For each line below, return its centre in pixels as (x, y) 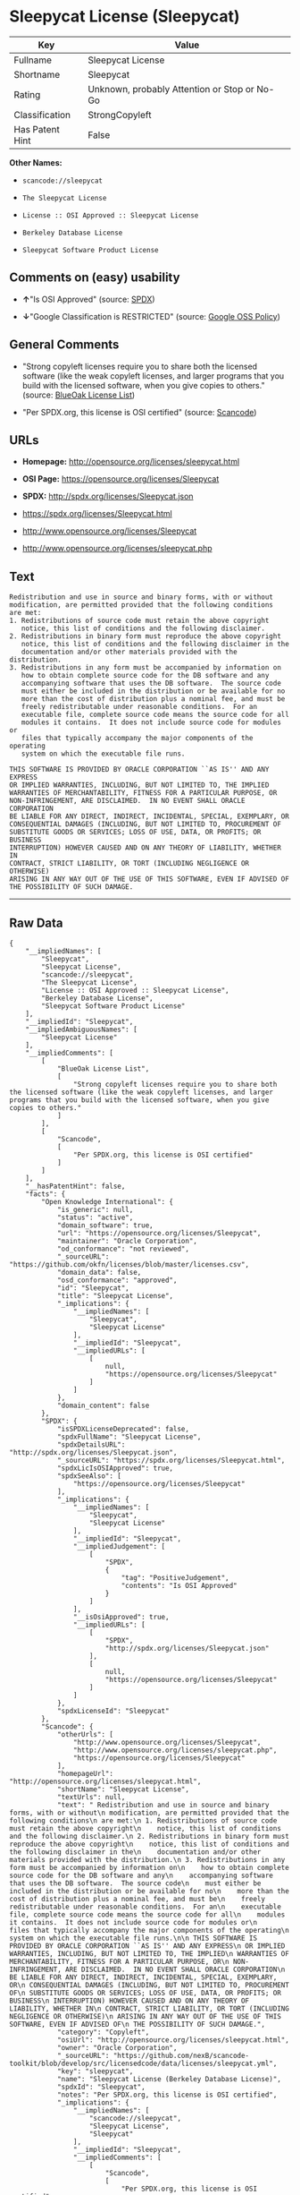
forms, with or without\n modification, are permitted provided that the (150, 1813)
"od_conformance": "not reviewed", (123, 1249)
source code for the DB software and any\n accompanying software (142, 1875)
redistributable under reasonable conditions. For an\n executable (145, 1907)
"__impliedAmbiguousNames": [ (82, 1029)
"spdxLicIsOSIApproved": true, (115, 1468)
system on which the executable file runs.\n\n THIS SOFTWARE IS (133, 1938)
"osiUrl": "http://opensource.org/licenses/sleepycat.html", (173, 2040)
